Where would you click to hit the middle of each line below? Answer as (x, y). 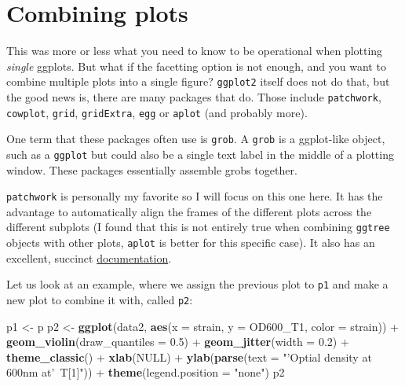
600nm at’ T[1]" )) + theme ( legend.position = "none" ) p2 (146, 372)
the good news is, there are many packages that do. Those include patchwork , (194, 96)
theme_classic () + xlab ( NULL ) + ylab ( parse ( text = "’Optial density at (189, 357)
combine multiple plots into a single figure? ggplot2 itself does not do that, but (198, 81)
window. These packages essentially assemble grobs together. (152, 169)
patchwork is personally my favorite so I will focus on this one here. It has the (195, 196)
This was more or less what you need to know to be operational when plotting (195, 51)
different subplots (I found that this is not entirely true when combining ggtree (198, 227)
